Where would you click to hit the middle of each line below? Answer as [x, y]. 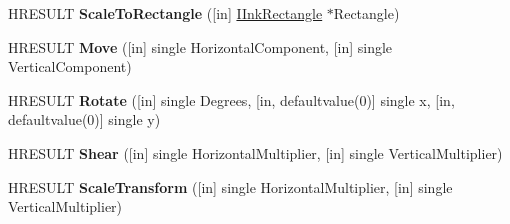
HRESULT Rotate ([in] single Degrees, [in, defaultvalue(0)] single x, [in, [231, 99]
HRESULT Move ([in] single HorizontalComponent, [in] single [200, 46]
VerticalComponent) [70, 66]
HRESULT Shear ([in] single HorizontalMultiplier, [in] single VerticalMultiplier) [255, 152]
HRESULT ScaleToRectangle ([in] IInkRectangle [165, 13]
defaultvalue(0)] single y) [84, 119]
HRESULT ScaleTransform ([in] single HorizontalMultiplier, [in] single [230, 186]
